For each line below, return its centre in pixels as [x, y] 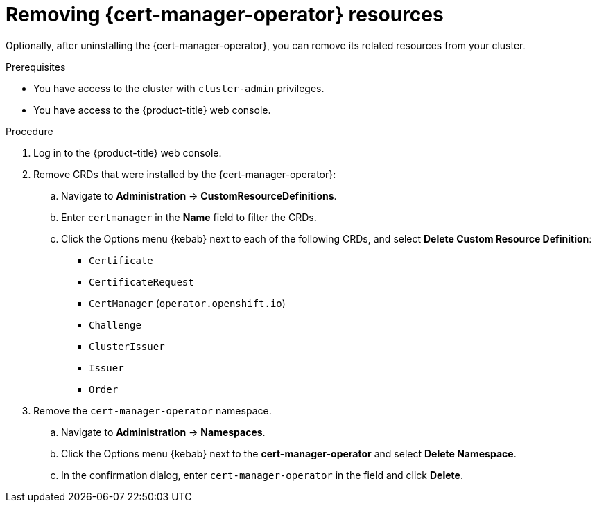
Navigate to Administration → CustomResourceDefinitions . [199, 195]
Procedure [29, 131]
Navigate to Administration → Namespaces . [163, 432]
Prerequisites [36, 67]
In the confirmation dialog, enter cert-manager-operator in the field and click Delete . [262, 475]
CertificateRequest [141, 282]
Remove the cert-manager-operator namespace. [153, 410]
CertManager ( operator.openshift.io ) [187, 303]
